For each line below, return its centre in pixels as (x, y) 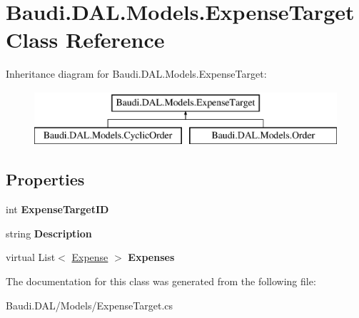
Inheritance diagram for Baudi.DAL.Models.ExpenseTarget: (136, 74)
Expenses (151, 257)
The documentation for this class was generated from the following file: (161, 281)
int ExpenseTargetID (57, 209)
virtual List (31, 257)
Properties (45, 179)
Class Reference (85, 40)
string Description (49, 233)
